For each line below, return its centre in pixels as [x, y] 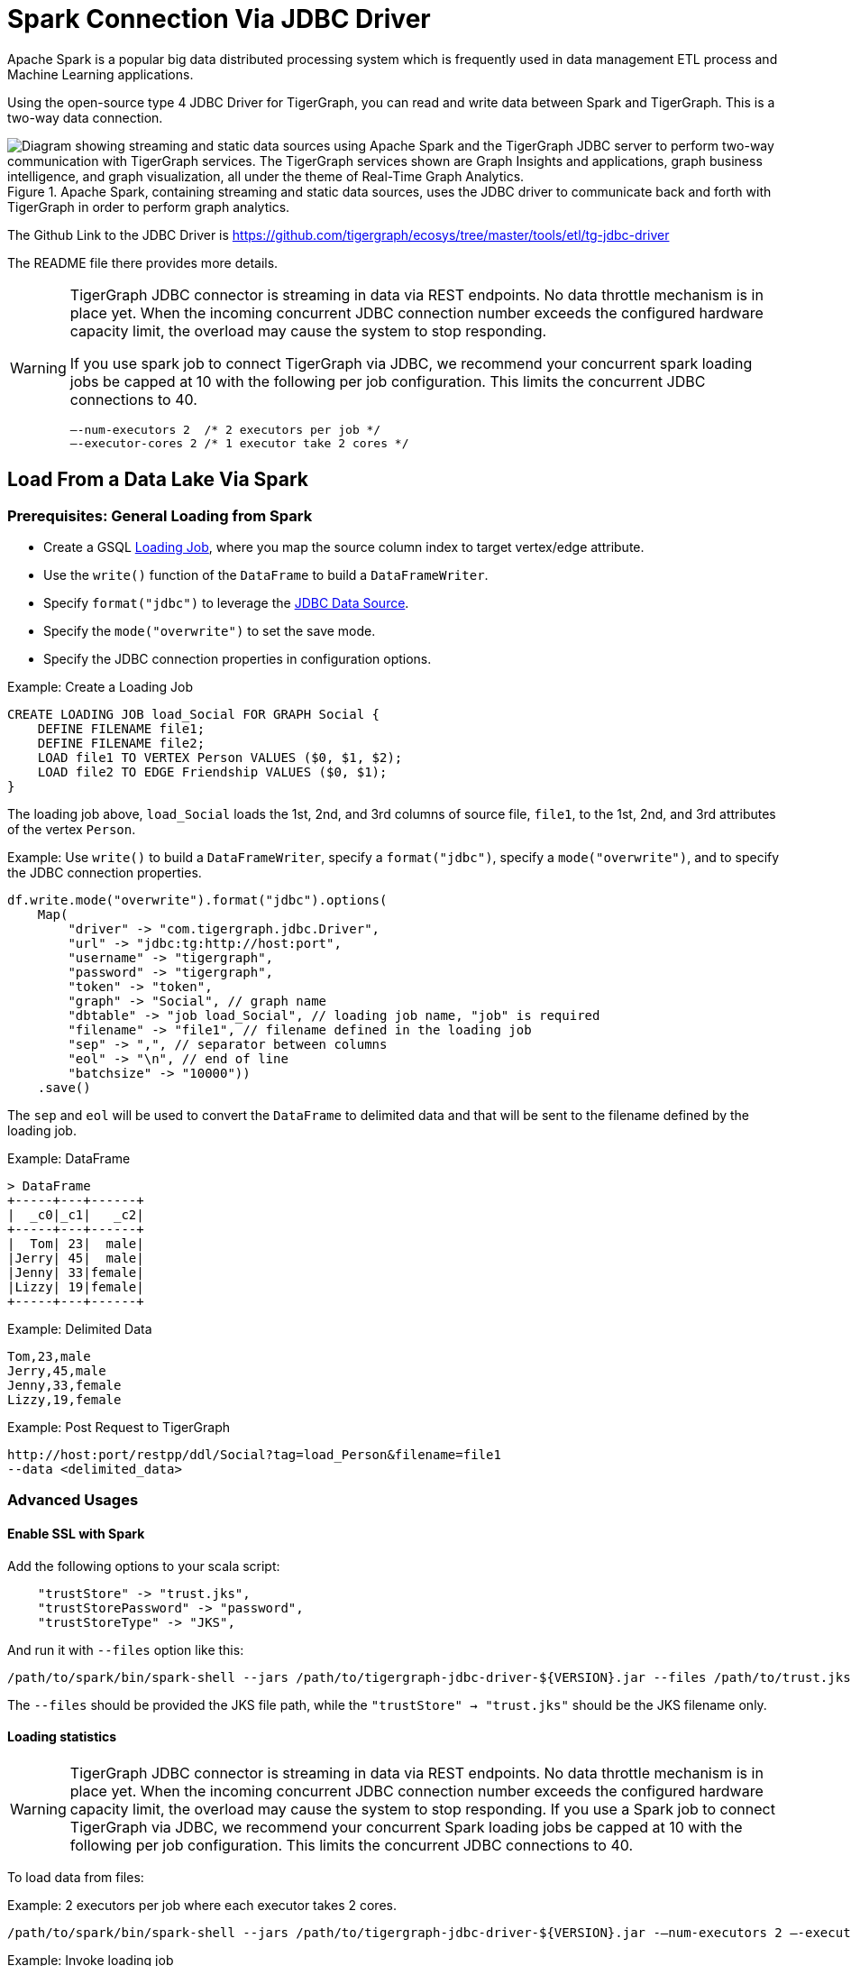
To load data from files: [76, 1877]
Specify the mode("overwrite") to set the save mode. [210, 630]
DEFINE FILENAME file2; [121, 743]
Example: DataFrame [69, 1158]
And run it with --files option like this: [126, 1649]
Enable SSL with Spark [76, 1533]
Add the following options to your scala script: [144, 1566]
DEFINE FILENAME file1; [121, 728]
